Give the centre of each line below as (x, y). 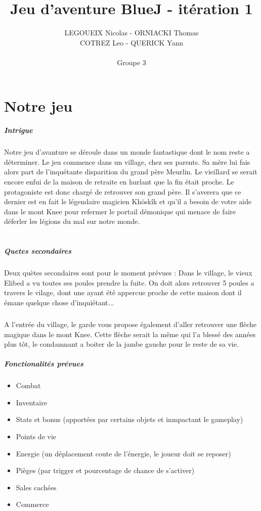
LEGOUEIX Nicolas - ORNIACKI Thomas (132, 33)
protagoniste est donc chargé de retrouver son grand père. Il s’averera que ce (123, 191)
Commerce (32, 504)
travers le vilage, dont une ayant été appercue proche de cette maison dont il (123, 292)
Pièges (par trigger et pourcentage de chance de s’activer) (105, 470)
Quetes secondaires (38, 251)
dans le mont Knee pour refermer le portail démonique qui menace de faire (120, 211)
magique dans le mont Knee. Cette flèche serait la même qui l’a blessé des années (130, 334)
